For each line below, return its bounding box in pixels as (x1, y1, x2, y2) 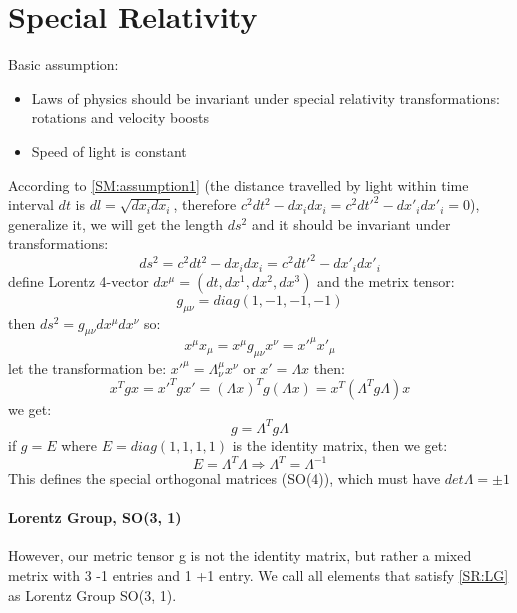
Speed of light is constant (31, 140, 187, 161)
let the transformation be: (8, 357, 167, 378)
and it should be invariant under (251, 213, 451, 234)
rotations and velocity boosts (31, 107, 210, 128)
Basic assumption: (8, 54, 119, 75)
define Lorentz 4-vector (8, 270, 149, 291)
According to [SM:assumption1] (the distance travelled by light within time (8, 174, 469, 195)
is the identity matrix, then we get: (232, 434, 448, 455)
